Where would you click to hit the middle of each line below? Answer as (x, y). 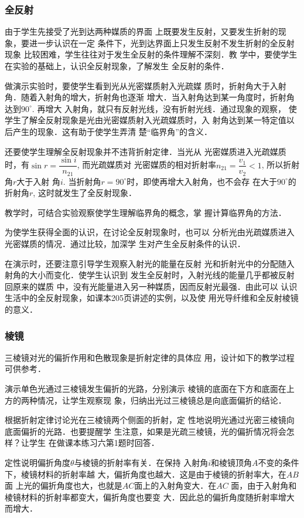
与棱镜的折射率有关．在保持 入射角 (141, 462)
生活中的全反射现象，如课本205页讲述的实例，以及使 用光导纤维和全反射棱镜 (152, 298)
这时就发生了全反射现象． (87, 193)
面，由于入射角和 (264, 485)
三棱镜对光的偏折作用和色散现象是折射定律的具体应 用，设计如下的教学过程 (150, 357)
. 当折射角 (82, 181)
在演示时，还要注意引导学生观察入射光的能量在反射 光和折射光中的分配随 (146, 263)
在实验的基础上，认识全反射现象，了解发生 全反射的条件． (117, 66)
